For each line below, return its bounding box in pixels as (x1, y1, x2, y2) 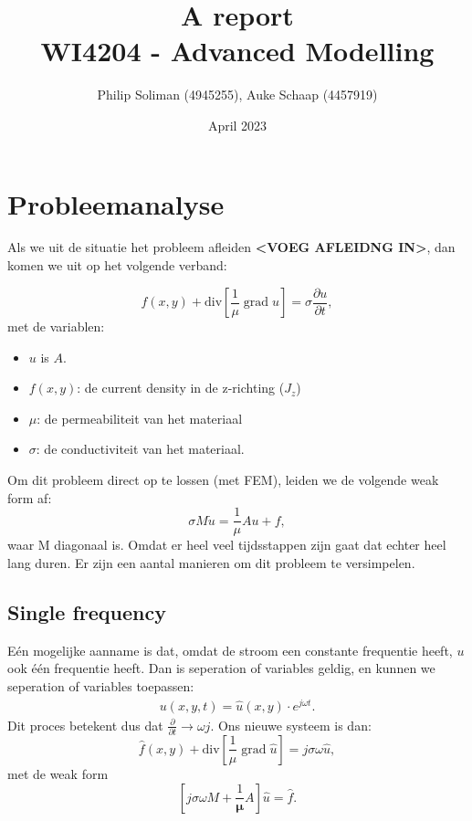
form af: (7, 488, 52, 507)
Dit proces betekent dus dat (7, 715, 163, 734)
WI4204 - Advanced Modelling (40, 32, 435, 69)
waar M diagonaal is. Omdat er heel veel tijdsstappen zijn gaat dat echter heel (7, 535, 446, 554)
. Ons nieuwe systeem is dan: (210, 715, 372, 734)
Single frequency (7, 597, 166, 626)
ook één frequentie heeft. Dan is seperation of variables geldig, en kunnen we (7, 658, 435, 678)
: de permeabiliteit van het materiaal (37, 408, 243, 427)
